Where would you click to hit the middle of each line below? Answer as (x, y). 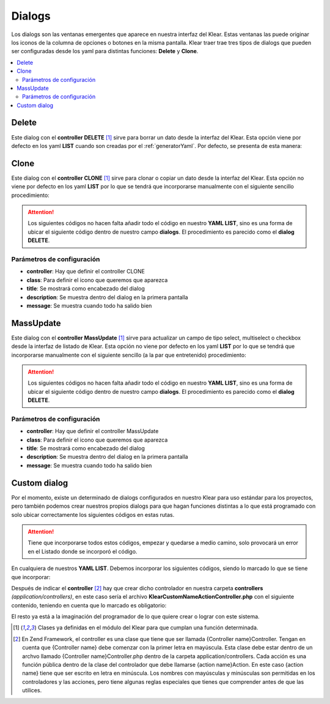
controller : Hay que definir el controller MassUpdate (93, 431)
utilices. (32, 691)
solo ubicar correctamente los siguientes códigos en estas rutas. (93, 514)
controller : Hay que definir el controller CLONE (86, 272)
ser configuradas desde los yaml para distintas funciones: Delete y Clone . (105, 51)
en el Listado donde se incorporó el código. (82, 551)
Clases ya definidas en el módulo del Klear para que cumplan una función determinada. (148, 628)
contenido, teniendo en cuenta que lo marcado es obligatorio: (89, 605)
